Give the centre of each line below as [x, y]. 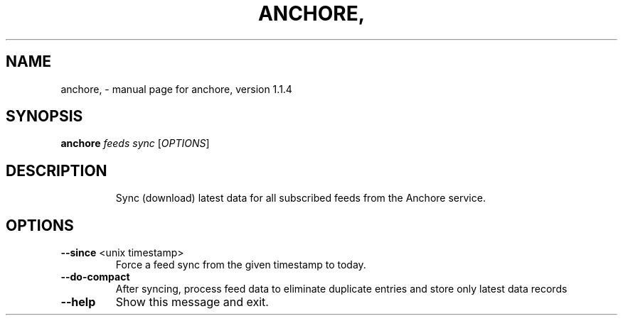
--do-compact [95, 277]
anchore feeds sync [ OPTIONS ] [135, 143]
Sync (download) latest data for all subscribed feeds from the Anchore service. [300, 198]
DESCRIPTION [57, 170]
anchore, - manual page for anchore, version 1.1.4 [176, 89]
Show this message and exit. [192, 302]
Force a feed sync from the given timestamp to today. [241, 265]
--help [78, 302]
